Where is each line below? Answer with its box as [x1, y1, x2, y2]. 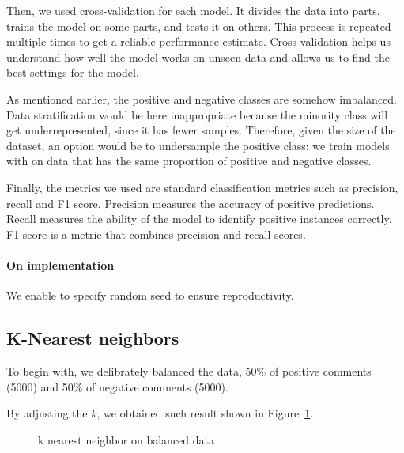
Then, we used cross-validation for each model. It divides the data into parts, [6, 2, 380, 18]
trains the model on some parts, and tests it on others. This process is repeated [6, 17, 391, 34]
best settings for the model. [6, 64, 139, 81]
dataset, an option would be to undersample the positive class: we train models [6, 137, 390, 153]
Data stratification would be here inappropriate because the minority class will [6, 106, 388, 123]
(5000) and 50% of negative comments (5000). [6, 378, 228, 394]
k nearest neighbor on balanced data [38, 431, 215, 447]
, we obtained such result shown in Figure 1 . [96, 405, 314, 421]
